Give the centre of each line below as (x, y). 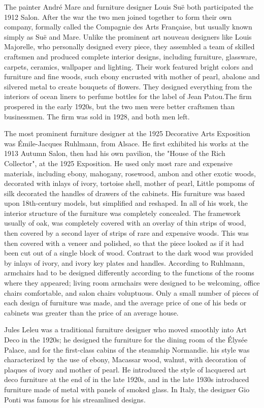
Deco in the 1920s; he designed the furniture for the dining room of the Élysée (126, 339)
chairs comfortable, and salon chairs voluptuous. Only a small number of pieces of (131, 292)
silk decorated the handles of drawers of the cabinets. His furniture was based (125, 193)
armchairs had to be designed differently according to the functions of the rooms (129, 273)
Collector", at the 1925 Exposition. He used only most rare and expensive (118, 163)
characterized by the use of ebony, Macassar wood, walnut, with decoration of (125, 359)
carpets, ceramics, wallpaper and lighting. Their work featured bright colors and (129, 66)
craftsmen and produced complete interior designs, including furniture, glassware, (131, 56)
